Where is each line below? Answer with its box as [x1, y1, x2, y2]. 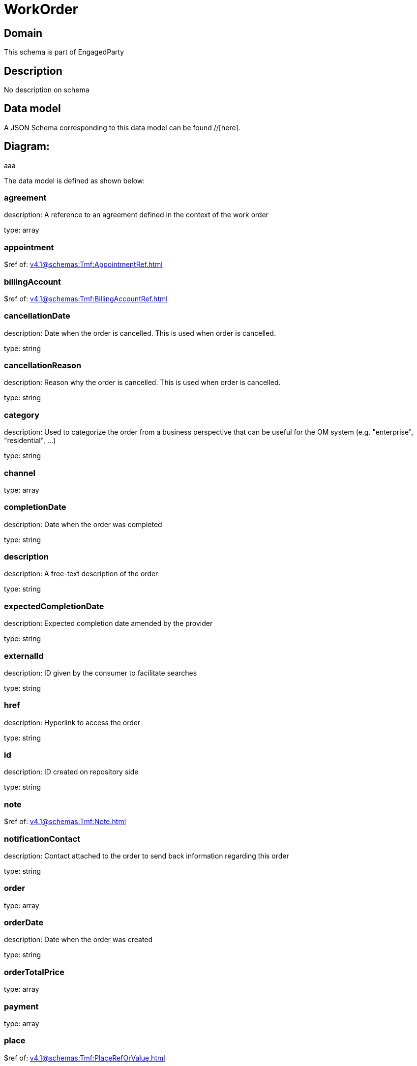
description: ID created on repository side [4, 768, 139, 776]
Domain [4, 27, 43, 39]
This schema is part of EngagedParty [4, 48, 124, 57]
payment [4, 1001, 39, 1011]
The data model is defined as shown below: [4, 176, 145, 185]
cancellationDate [4, 311, 70, 321]
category [4, 410, 39, 420]
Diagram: [4, 140, 50, 153]
